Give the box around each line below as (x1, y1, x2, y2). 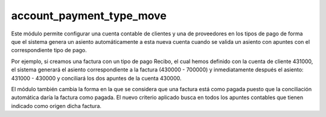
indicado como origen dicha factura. (11, 102, 102, 109)
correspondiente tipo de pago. (11, 47, 87, 54)
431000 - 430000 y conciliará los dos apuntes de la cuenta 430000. (11, 74, 182, 82)
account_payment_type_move (11, 9, 167, 22)
